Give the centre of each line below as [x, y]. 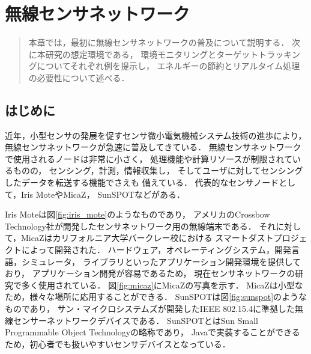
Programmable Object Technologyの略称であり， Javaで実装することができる [152, 332]
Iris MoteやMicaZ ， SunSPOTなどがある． [103, 194]
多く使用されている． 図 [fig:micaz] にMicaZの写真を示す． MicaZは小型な [162, 285]
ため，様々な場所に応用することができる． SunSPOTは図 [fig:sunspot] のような [156, 297]
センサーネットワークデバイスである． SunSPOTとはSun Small [136, 320]
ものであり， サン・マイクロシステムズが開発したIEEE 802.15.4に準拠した [150, 309]
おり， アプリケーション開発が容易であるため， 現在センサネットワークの [150, 273]
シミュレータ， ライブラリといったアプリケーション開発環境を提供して [161, 261]
